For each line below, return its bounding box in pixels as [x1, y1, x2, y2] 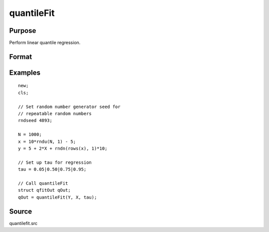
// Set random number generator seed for [18, 104, 121, 110]
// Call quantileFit [18, 180, 68, 186]
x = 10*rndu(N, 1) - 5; [18, 138, 76, 144]
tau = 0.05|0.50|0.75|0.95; [18, 167, 87, 172]
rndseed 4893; [18, 117, 52, 123]
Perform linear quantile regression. [9, 40, 81, 46]
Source [9, 207, 32, 216]
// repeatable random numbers [18, 111, 92, 116]
